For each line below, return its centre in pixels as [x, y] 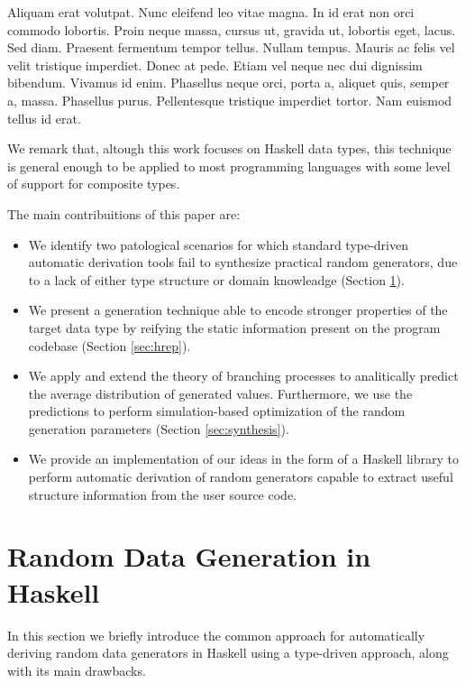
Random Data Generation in [189, 556]
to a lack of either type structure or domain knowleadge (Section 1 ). [216, 279]
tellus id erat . [44, 118]
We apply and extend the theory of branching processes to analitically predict [243, 376]
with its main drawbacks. [77, 670]
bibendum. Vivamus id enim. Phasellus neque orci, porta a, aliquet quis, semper [228, 83]
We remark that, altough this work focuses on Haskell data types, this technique [229, 148]
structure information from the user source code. [162, 494]
